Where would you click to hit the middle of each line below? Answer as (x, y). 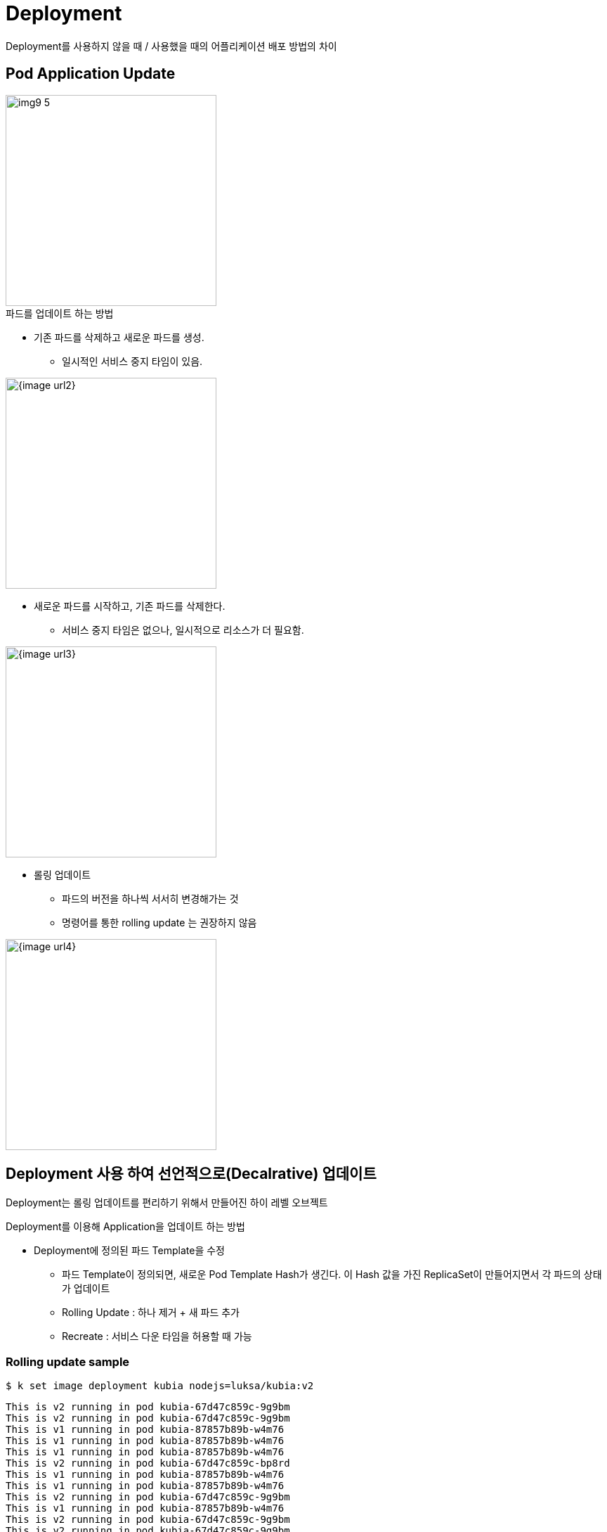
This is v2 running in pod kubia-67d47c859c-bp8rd (148, 1463)
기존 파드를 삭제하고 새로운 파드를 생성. (119, 337)
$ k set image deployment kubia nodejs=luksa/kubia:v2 (160, 1386)
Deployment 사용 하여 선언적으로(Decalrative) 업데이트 (191, 1174)
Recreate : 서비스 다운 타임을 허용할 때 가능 (157, 1336)
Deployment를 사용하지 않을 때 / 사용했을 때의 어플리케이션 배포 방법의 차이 (171, 46)
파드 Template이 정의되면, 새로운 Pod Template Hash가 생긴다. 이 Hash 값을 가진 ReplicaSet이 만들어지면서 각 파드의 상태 (332, 1275)
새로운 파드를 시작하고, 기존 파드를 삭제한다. (130, 606)
